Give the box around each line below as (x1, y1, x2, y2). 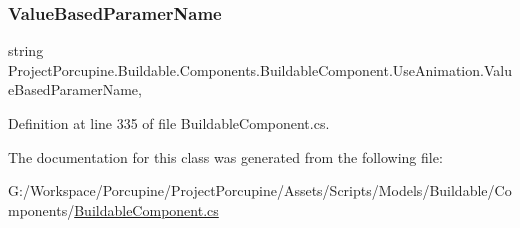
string (8, 40, 44, 61)
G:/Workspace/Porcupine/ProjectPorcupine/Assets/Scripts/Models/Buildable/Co (8, 180, 512, 201)
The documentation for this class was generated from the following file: (8, 146, 443, 167)
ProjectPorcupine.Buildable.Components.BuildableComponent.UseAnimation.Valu (8, 59, 512, 80)
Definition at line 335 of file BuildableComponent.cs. (8, 113, 330, 133)
